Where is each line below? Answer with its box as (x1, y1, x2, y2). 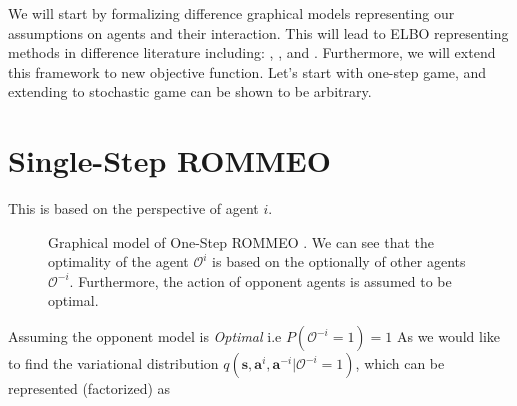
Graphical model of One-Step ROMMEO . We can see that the (48, 231, 434, 252)
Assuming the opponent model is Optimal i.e (8, 326, 282, 347)
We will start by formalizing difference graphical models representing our (8, 3, 455, 23)
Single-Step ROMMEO (8, 140, 331, 181)
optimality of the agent (48, 251, 189, 272)
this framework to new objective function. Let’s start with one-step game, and (8, 61, 487, 82)
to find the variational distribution (8, 353, 219, 374)
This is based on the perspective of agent (8, 198, 259, 219)
